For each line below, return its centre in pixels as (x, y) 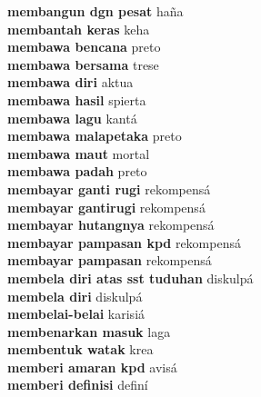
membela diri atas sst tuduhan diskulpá (130, 278)
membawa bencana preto (84, 47)
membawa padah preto (77, 171)
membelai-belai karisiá (76, 314)
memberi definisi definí (78, 385)
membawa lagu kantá (72, 118)
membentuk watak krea (80, 349)
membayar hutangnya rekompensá (111, 225)
